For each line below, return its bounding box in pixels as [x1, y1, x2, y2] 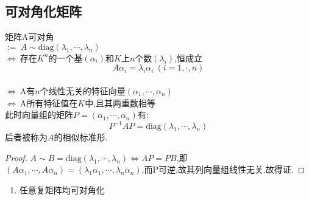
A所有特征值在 [20, 96, 78, 109]
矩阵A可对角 [5, 30, 54, 43]
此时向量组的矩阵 [5, 108, 73, 121]
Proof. [5, 151, 27, 164]
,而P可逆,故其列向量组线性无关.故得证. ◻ [141, 163, 305, 176]
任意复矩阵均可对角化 [19, 184, 105, 196]
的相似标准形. [54, 131, 108, 143]
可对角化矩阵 [5, 2, 82, 21]
